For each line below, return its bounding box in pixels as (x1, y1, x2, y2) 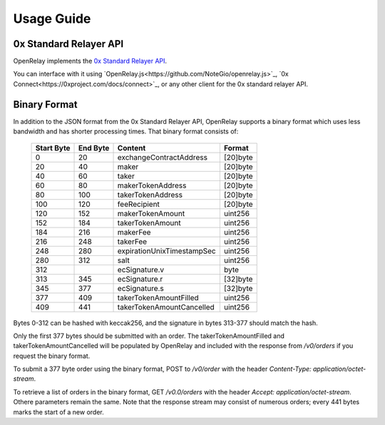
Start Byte (35, 143, 71, 153)
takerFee (117, 236, 148, 246)
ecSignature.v (117, 265, 165, 275)
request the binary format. (13, 352, 91, 360)
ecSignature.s (117, 283, 164, 293)
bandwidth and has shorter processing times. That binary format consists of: (13, 127, 239, 135)
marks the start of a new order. (13, 407, 104, 416)
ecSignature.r (117, 274, 163, 284)
